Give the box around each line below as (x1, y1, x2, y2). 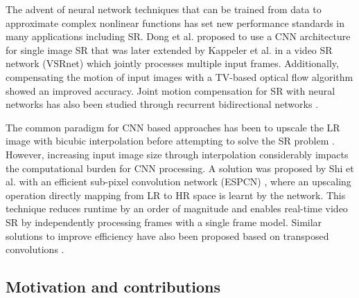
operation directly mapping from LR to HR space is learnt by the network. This (6, 187, 346, 202)
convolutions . (6, 242, 64, 257)
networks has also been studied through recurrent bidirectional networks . (6, 97, 319, 111)
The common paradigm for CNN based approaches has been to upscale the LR (6, 120, 340, 134)
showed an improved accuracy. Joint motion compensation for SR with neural (6, 83, 335, 97)
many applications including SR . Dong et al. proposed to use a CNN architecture (6, 29, 351, 44)
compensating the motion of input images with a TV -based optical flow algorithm (6, 69, 353, 84)
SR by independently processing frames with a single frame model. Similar (6, 214, 322, 229)
